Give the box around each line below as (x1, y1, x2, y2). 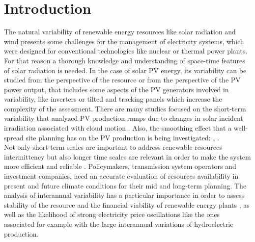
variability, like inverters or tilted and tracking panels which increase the (4, 94, 222, 104)
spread (4, 132, 24, 142)
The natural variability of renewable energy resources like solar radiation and (4, 27, 236, 37)
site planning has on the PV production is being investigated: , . (26, 132, 219, 142)
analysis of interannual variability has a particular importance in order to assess (4, 190, 245, 200)
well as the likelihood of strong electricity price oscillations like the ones (4, 209, 220, 219)
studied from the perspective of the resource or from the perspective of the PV (4, 75, 241, 85)
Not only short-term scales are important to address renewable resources (4, 142, 222, 152)
